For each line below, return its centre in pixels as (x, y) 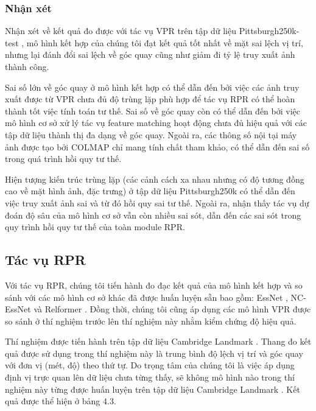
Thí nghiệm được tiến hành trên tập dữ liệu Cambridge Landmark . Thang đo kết (158, 341)
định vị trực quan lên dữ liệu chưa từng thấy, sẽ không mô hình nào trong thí (150, 377)
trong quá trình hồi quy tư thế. (63, 159)
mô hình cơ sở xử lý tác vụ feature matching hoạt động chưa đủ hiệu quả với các (156, 123)
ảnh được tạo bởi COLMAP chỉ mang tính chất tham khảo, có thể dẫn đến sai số (157, 146)
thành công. (27, 66)
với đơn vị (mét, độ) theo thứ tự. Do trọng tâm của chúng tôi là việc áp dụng (150, 365)
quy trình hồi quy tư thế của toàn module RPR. (95, 227)
